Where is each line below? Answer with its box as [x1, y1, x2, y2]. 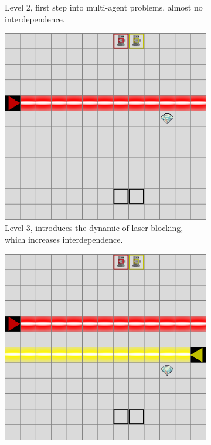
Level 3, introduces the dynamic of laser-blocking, [5, 222, 183, 234]
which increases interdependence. [5, 233, 123, 245]
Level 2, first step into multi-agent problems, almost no [5, 1, 203, 13]
